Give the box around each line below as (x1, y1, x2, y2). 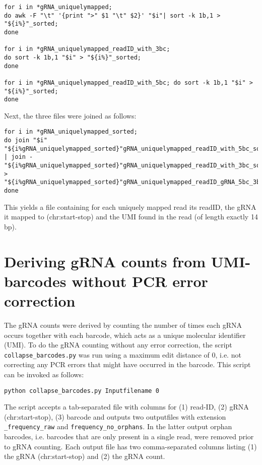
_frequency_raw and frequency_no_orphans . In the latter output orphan (4, 421, 232, 432)
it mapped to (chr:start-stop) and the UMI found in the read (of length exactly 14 (4, 211, 258, 222)
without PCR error (72, 270, 208, 291)
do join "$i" (4, 137, 47, 144)
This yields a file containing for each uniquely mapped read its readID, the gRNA (4, 201, 256, 212)
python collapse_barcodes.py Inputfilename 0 (4, 387, 159, 394)
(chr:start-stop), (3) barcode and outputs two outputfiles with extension (4, 411, 226, 422)
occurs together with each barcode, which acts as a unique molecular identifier (4, 329, 246, 340)
